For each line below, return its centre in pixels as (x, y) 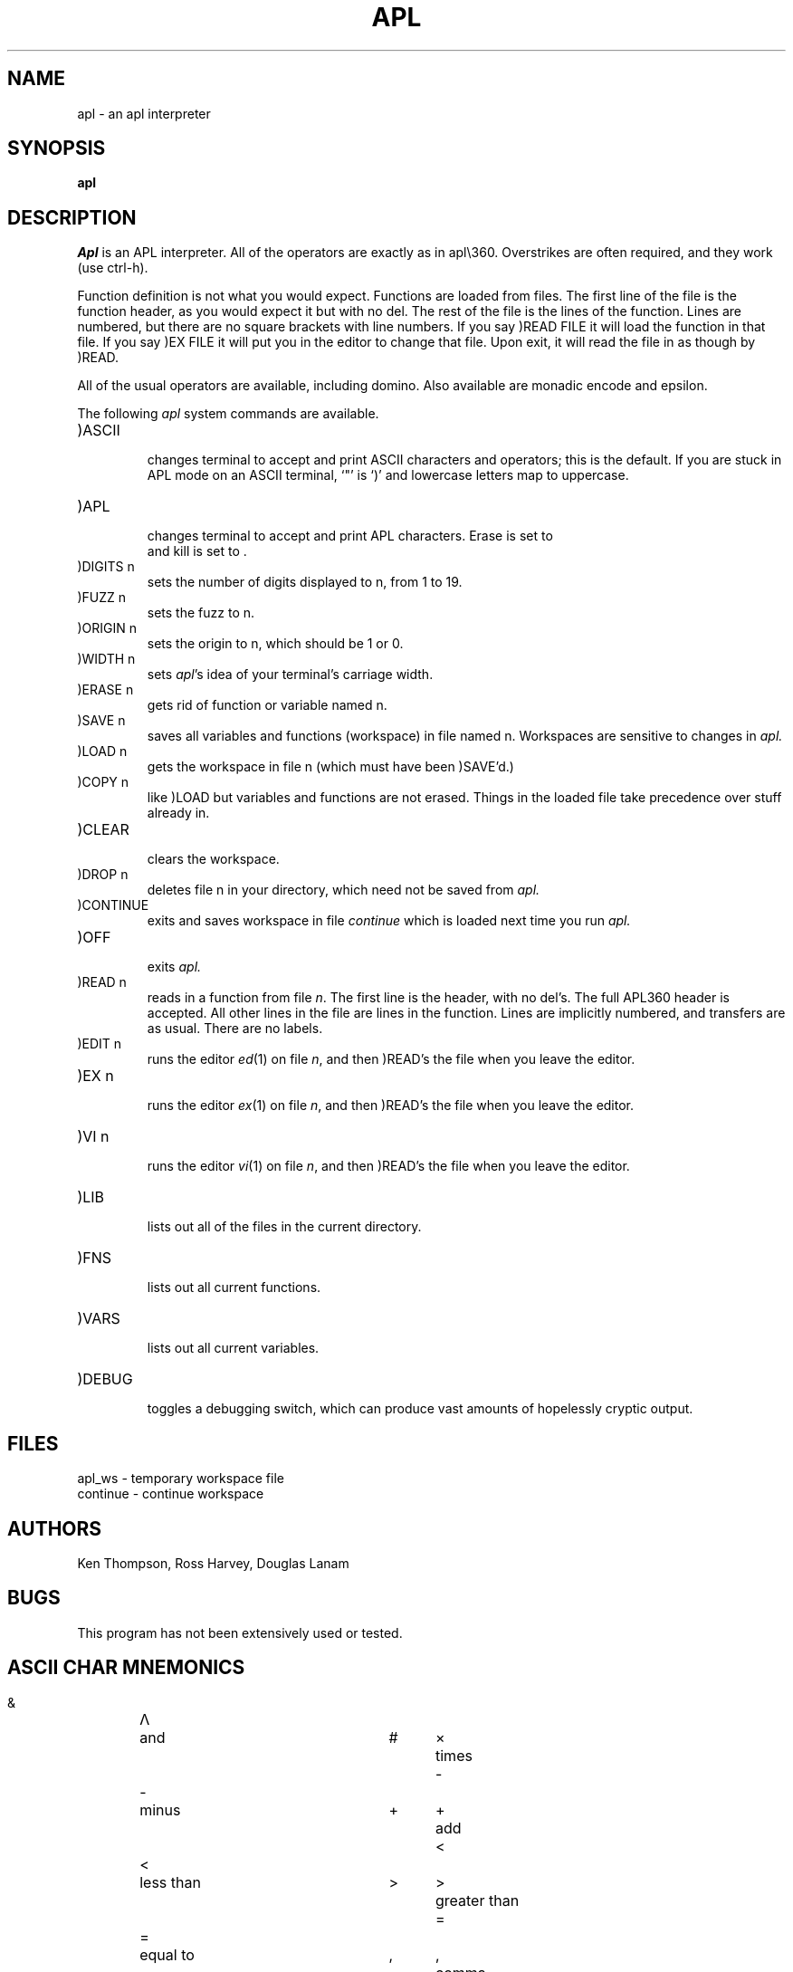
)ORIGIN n (107, 628)
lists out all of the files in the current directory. (284, 1227)
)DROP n (103, 875)
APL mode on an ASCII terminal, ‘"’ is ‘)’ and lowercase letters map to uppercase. (388, 475)
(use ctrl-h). (113, 268)
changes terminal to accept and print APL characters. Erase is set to (350, 536)
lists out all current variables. (233, 1348)
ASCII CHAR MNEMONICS (126, 1668)
